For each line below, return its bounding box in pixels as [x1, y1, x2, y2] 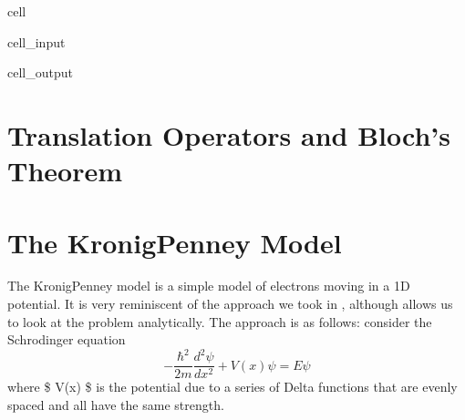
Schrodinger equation [7, 330, 126, 349]
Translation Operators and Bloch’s [7, 116, 450, 153]
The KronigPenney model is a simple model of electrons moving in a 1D [7, 276, 410, 295]
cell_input [7, 32, 66, 51]
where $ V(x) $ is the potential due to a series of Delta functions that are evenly [7, 377, 458, 396]
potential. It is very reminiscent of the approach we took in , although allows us [7, 294, 453, 313]
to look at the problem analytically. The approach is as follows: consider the [7, 312, 432, 331]
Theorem [7, 152, 123, 190]
